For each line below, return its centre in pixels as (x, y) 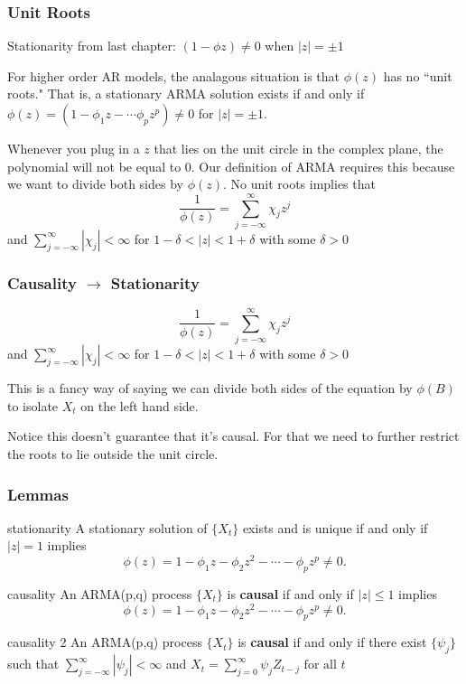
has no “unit (418, 75)
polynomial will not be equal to (94, 166)
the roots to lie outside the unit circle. (113, 454)
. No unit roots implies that (299, 184)
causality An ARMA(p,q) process (100, 593)
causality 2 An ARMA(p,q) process (105, 642)
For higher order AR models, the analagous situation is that (173, 75)
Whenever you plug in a (74, 148)
